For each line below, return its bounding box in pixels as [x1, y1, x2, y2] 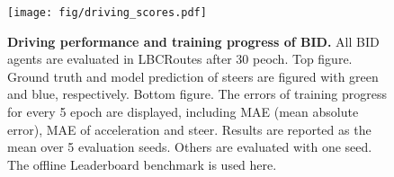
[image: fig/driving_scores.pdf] [7, 6, 207, 19]
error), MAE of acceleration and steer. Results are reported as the [7, 119, 372, 138]
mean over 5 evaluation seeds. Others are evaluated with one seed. [7, 137, 372, 156]
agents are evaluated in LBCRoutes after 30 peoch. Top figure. [7, 49, 353, 68]
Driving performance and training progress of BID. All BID [7, 31, 380, 50]
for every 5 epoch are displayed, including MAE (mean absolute [7, 102, 359, 121]
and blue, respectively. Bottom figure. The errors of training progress [7, 84, 388, 103]
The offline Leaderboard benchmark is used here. [7, 155, 277, 173]
